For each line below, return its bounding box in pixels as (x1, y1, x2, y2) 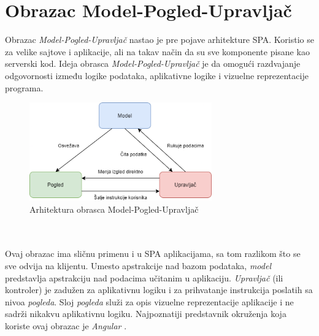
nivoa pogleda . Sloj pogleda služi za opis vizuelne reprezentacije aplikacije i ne (5, 295, 294, 308)
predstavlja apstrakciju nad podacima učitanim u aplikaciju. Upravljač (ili (5, 271, 283, 284)
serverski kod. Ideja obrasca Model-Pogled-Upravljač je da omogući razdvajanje (5, 57, 301, 70)
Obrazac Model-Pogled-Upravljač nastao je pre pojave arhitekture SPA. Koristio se (5, 33, 314, 46)
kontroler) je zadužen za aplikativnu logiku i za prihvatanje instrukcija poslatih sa (5, 283, 313, 296)
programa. (5, 81, 44, 94)
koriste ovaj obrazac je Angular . (5, 319, 127, 332)
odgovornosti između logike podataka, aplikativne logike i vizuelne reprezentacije (5, 69, 309, 82)
